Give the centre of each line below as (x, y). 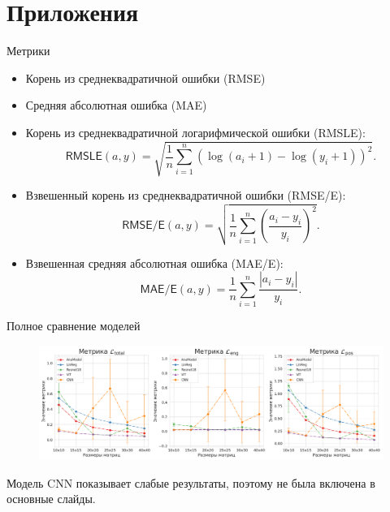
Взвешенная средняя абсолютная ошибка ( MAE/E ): (154, 262)
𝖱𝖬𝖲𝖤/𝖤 (143, 226)
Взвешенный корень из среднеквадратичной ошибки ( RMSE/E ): (186, 195)
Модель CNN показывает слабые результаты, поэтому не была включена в (191, 482)
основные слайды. (51, 499)
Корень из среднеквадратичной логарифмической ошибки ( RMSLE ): (195, 132)
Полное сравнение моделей (74, 326)
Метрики (28, 51)
